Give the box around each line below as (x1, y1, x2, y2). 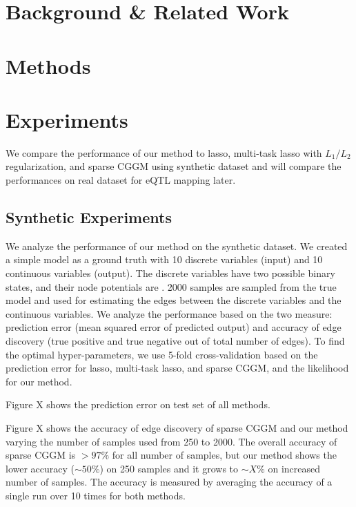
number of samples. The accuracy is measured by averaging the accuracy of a (6, 475, 333, 489)
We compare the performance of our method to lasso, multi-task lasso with (6, 145, 322, 160)
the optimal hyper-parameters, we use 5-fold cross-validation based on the (6, 347, 318, 361)
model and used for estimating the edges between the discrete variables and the (6, 293, 342, 307)
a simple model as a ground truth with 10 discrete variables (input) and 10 (6, 252, 323, 267)
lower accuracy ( (6, 461, 75, 475)
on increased (268, 461, 321, 475)
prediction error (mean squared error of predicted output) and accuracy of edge (6, 320, 342, 334)
